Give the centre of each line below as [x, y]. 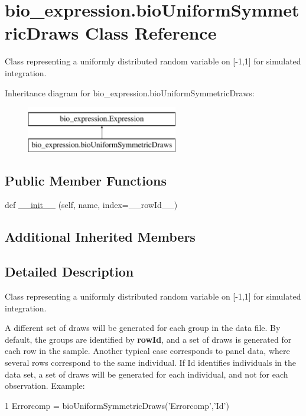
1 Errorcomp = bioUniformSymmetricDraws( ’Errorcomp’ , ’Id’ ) [117, 405]
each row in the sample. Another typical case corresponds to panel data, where [147, 351]
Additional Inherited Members [100, 237]
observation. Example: [45, 386]
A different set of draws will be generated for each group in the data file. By [143, 328]
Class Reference [151, 33]
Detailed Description [69, 272]
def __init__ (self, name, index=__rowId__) [91, 205]
